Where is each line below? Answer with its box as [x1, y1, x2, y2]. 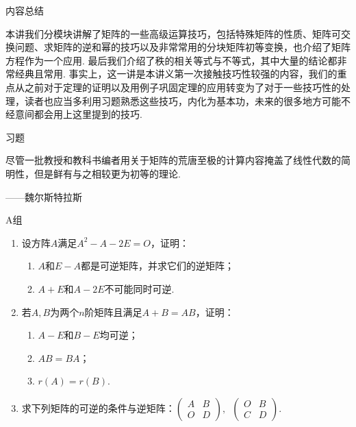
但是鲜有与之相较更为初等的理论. [34, 166, 181, 180]
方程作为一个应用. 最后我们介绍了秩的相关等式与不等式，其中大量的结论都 [5, 53, 338, 67]
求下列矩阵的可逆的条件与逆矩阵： [21, 400, 175, 415]
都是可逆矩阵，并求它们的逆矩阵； [81, 258, 235, 273]
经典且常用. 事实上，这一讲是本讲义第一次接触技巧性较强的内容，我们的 [14, 66, 338, 81]
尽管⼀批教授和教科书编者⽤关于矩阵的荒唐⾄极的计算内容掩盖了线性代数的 [5, 153, 341, 167]
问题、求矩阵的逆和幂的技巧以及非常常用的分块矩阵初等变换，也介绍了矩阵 [14, 40, 351, 54]
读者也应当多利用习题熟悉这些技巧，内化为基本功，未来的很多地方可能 [24, 93, 341, 108]
